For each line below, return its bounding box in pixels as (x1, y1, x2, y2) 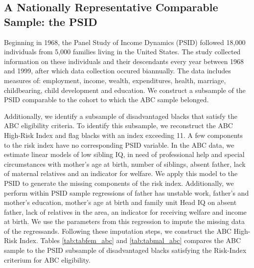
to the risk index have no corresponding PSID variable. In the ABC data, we (4, 139, 234, 150)
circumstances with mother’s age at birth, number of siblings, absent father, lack (4, 158, 246, 169)
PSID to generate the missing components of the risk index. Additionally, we (4, 178, 234, 188)
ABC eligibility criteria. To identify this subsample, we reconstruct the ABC (4, 120, 233, 131)
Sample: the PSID (4, 14, 97, 29)
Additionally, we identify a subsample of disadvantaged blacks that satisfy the (4, 111, 237, 121)
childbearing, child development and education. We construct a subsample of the (4, 85, 246, 95)
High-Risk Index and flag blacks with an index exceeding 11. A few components (4, 130, 243, 140)
